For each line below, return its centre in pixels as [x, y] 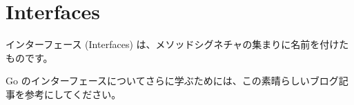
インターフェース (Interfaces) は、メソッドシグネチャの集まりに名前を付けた [177, 44]
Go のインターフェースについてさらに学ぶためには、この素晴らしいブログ [172, 81]
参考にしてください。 [73, 94]
